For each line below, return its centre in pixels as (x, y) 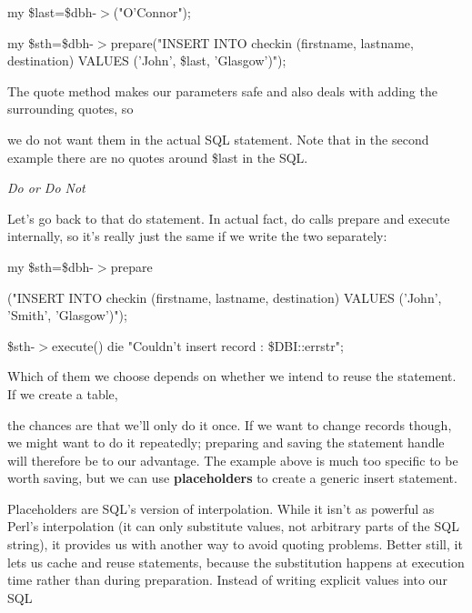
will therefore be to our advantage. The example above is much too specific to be (233, 460)
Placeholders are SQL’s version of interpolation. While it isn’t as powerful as (221, 508)
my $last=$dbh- (52, 12)
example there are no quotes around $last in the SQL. (158, 157)
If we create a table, (63, 393)
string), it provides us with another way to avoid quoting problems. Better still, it (235, 544)
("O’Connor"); (152, 12)
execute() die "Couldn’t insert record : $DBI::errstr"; (198, 345)
